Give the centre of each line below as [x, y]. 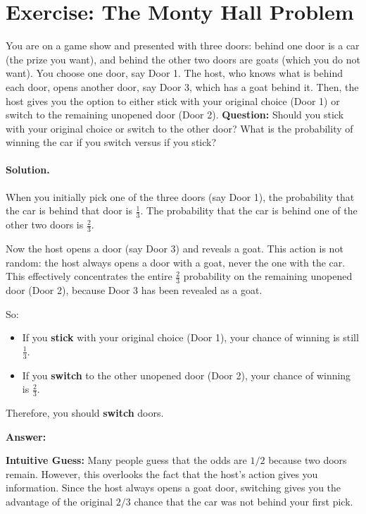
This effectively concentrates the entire [89, 276]
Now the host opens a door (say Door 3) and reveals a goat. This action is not [175, 248]
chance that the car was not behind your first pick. [244, 501]
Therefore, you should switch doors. [85, 412]
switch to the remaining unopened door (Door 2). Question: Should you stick [175, 115]
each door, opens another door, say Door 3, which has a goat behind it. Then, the [182, 86]
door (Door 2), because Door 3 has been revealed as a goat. [134, 289]
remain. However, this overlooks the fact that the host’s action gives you [162, 473]
